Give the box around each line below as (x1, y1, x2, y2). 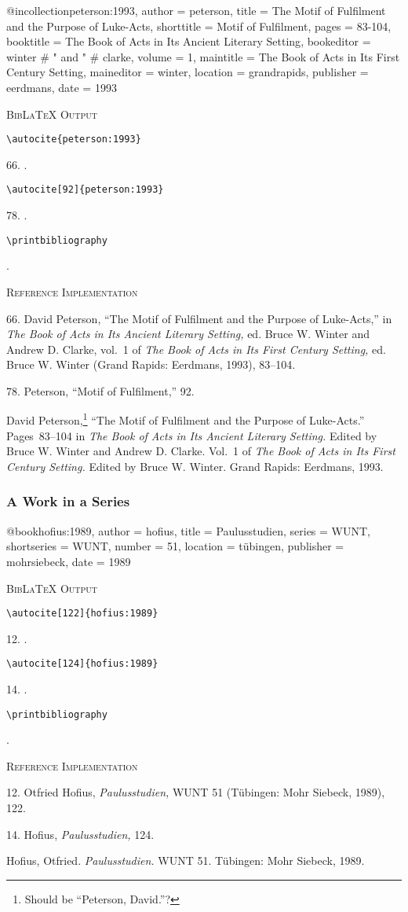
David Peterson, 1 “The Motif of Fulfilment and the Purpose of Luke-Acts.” (6, 410, 365, 428)
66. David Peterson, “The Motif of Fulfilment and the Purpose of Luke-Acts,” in (6, 310, 392, 326)
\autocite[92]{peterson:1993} (6, 184, 164, 196)
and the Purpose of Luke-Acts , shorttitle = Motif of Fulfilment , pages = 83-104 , (6, 17, 392, 34)
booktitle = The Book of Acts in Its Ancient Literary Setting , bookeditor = (6, 33, 371, 50)
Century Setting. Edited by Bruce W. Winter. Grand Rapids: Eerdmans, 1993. (6, 458, 384, 474)
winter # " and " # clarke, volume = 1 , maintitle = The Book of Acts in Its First (6, 48, 400, 64)
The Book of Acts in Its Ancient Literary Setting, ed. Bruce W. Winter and (6, 325, 370, 342)
